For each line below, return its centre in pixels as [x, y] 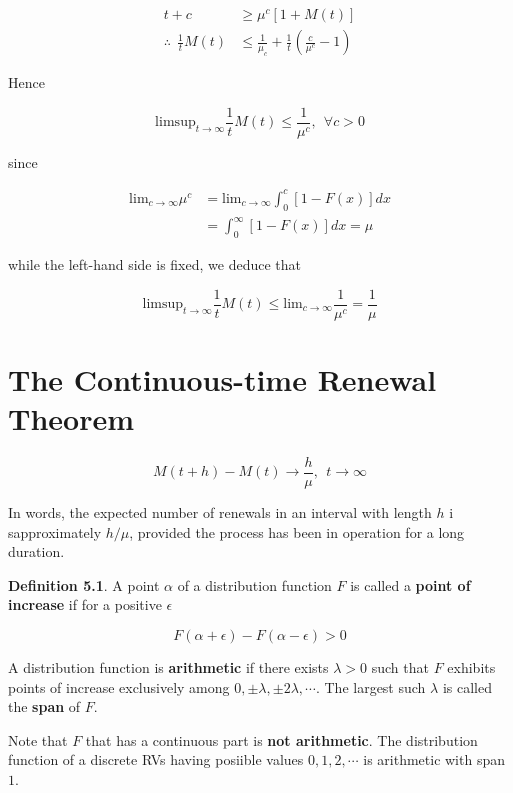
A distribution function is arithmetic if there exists [168, 666]
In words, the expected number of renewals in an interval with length [220, 512]
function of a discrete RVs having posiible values [156, 759]
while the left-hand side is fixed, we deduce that [154, 263]
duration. [36, 551]
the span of [44, 706]
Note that [38, 739]
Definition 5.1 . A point [84, 584]
